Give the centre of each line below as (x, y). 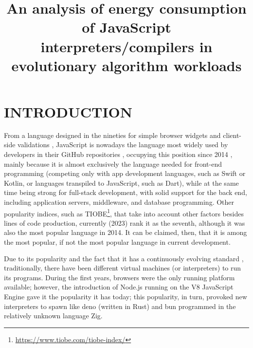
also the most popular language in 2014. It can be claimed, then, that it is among (126, 232)
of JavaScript (126, 27)
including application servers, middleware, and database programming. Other (119, 202)
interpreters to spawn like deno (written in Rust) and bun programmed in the (120, 306)
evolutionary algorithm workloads (126, 65)
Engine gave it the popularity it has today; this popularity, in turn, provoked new (126, 297)
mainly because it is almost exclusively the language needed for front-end (113, 164)
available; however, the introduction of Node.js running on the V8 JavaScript (119, 287)
